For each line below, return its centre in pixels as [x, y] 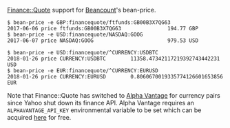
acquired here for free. [39, 117]
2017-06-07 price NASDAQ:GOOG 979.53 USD [103, 41]
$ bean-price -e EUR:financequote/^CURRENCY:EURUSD [83, 71]
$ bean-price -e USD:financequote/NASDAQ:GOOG [75, 34]
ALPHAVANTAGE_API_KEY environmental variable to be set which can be [104, 110]
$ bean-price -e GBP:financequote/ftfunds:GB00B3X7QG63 [89, 23]
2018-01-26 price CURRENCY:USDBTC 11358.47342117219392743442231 [114, 58]
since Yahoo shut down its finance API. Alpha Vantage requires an [101, 103]
